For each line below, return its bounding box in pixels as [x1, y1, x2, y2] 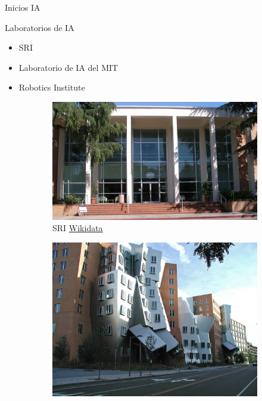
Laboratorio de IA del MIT [18, 61, 118, 73]
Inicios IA [5, 1, 40, 13]
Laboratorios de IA [5, 21, 74, 33]
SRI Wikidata [52, 222, 103, 234]
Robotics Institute [18, 81, 85, 94]
